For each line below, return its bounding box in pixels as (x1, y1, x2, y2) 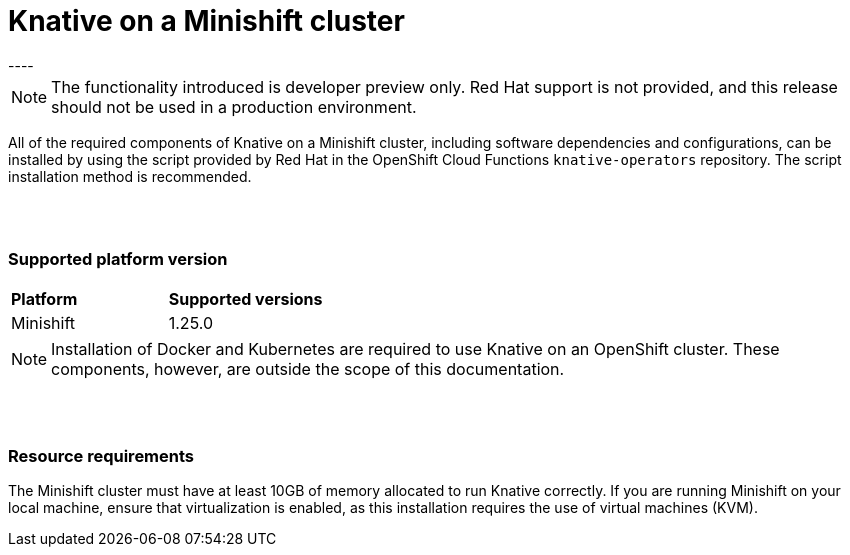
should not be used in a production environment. (51, 96, 417, 117)
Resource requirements (8, 445, 195, 466)
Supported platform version (8, 249, 228, 270)
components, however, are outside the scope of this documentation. (51, 358, 565, 379)
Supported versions (168, 288, 323, 309)
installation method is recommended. (8, 167, 252, 185)
